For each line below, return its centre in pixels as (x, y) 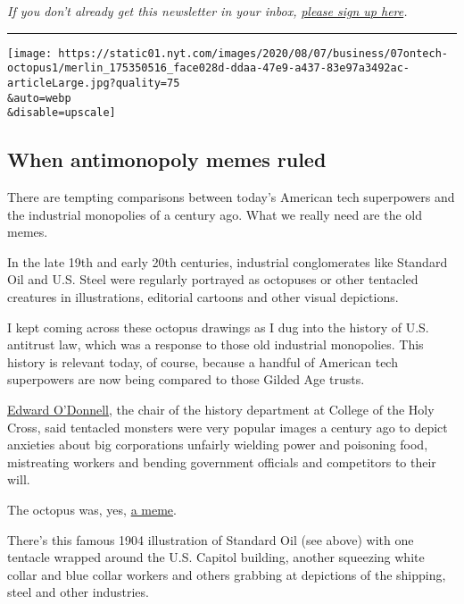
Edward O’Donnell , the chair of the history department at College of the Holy (221, 410)
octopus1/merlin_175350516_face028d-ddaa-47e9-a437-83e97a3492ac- (209, 68)
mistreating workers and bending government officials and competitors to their (222, 461)
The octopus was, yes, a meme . (92, 509)
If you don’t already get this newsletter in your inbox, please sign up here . (207, 11)
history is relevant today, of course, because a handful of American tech (203, 361)
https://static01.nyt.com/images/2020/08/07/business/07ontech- (253, 53)
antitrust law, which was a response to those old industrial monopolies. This (215, 344)
